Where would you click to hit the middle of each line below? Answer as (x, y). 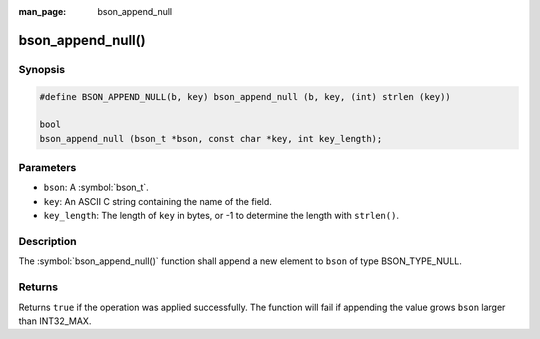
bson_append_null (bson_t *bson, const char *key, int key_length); (211, 138)
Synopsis (41, 69)
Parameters (47, 168)
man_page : (42, 11)
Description (47, 242)
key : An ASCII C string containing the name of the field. (157, 201)
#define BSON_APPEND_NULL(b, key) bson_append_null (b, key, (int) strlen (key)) (245, 96)
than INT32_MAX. (55, 321)
